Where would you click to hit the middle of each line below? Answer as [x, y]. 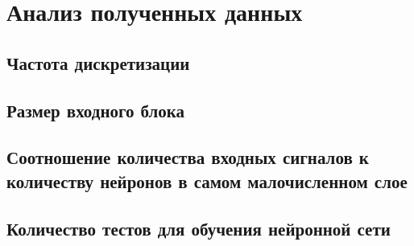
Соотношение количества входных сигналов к [188, 157]
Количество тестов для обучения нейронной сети [199, 228]
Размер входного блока [96, 110]
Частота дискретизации [98, 62]
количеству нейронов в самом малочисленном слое [207, 180]
